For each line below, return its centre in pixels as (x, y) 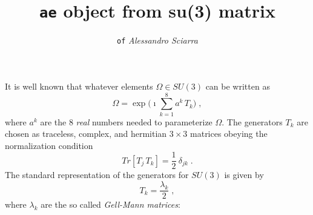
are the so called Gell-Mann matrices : (110, 204)
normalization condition (49, 145)
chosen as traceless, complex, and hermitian (86, 134)
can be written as (238, 86)
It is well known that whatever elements (79, 86)
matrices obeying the (229, 134)
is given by (244, 175)
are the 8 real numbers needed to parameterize (126, 121)
